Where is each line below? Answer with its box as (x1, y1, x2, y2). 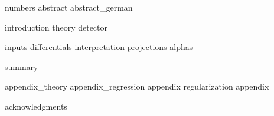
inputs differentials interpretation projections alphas (5, 41, 193, 53)
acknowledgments (5, 100, 67, 112)
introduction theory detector (5, 21, 108, 33)
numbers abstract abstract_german (5, 1, 133, 13)
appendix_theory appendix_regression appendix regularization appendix (5, 80, 269, 92)
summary (5, 60, 38, 72)
